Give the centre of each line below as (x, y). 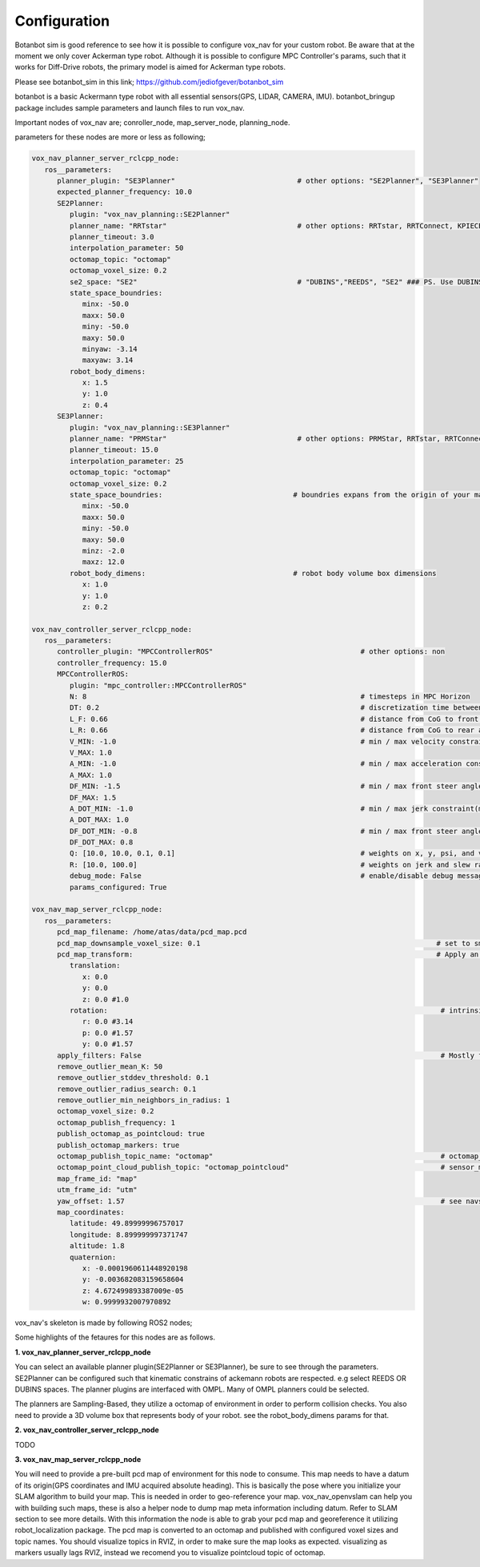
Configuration (62, 21)
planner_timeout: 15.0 (114, 450)
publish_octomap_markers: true (118, 1145)
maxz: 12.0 (104, 562)
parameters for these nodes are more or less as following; (110, 137)
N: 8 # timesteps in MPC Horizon (270, 697)
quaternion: (93, 1257)
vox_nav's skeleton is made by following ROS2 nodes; (104, 1323)
